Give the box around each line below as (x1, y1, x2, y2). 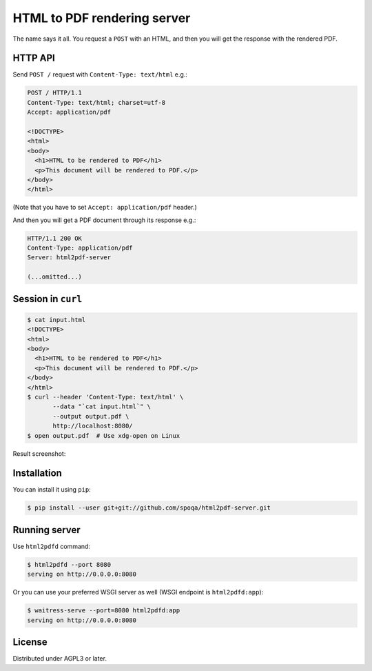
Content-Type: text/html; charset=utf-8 (27, 99, 165, 106)
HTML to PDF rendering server (12, 10, 191, 26)
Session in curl (12, 293, 83, 305)
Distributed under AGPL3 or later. (12, 654, 107, 663)
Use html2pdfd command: (12, 542, 91, 550)
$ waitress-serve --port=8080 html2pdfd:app (27, 607, 180, 614)
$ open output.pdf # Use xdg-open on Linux (27, 432, 180, 439)
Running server (12, 524, 81, 536)
